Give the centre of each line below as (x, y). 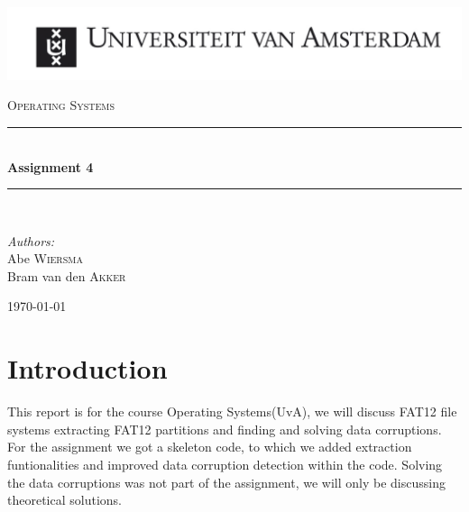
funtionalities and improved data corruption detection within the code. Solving (225, 464)
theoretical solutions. (64, 500)
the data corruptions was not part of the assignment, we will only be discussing (226, 482)
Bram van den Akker (67, 275)
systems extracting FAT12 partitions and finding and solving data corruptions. (225, 429)
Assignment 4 (51, 166)
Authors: (31, 240)
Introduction (87, 368)
